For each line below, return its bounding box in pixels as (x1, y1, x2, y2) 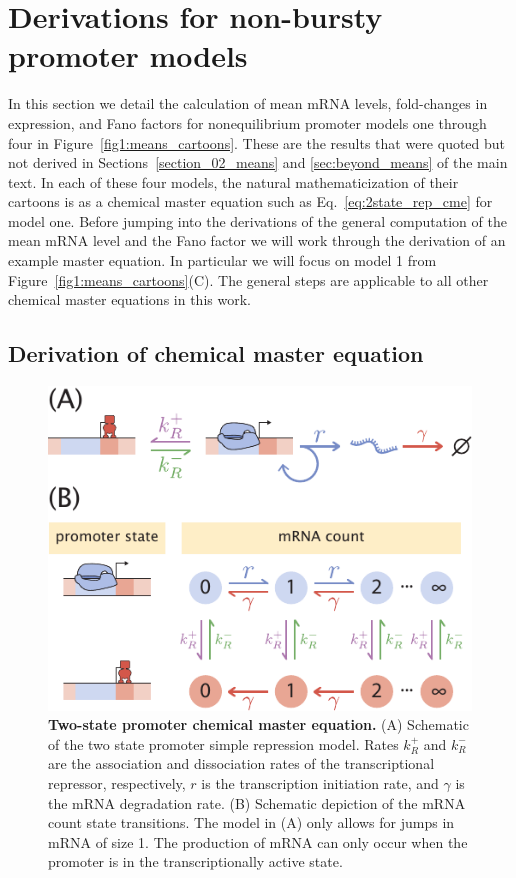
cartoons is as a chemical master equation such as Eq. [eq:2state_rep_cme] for (8, 191, 493, 212)
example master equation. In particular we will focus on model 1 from (8, 250, 437, 271)
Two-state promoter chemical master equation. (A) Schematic (48, 714, 469, 735)
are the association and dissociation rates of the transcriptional (48, 753, 435, 774)
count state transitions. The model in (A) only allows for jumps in (48, 812, 455, 833)
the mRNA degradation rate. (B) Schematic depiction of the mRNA (48, 792, 466, 813)
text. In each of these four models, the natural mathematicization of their (8, 171, 459, 192)
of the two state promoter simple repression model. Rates (48, 733, 399, 754)
